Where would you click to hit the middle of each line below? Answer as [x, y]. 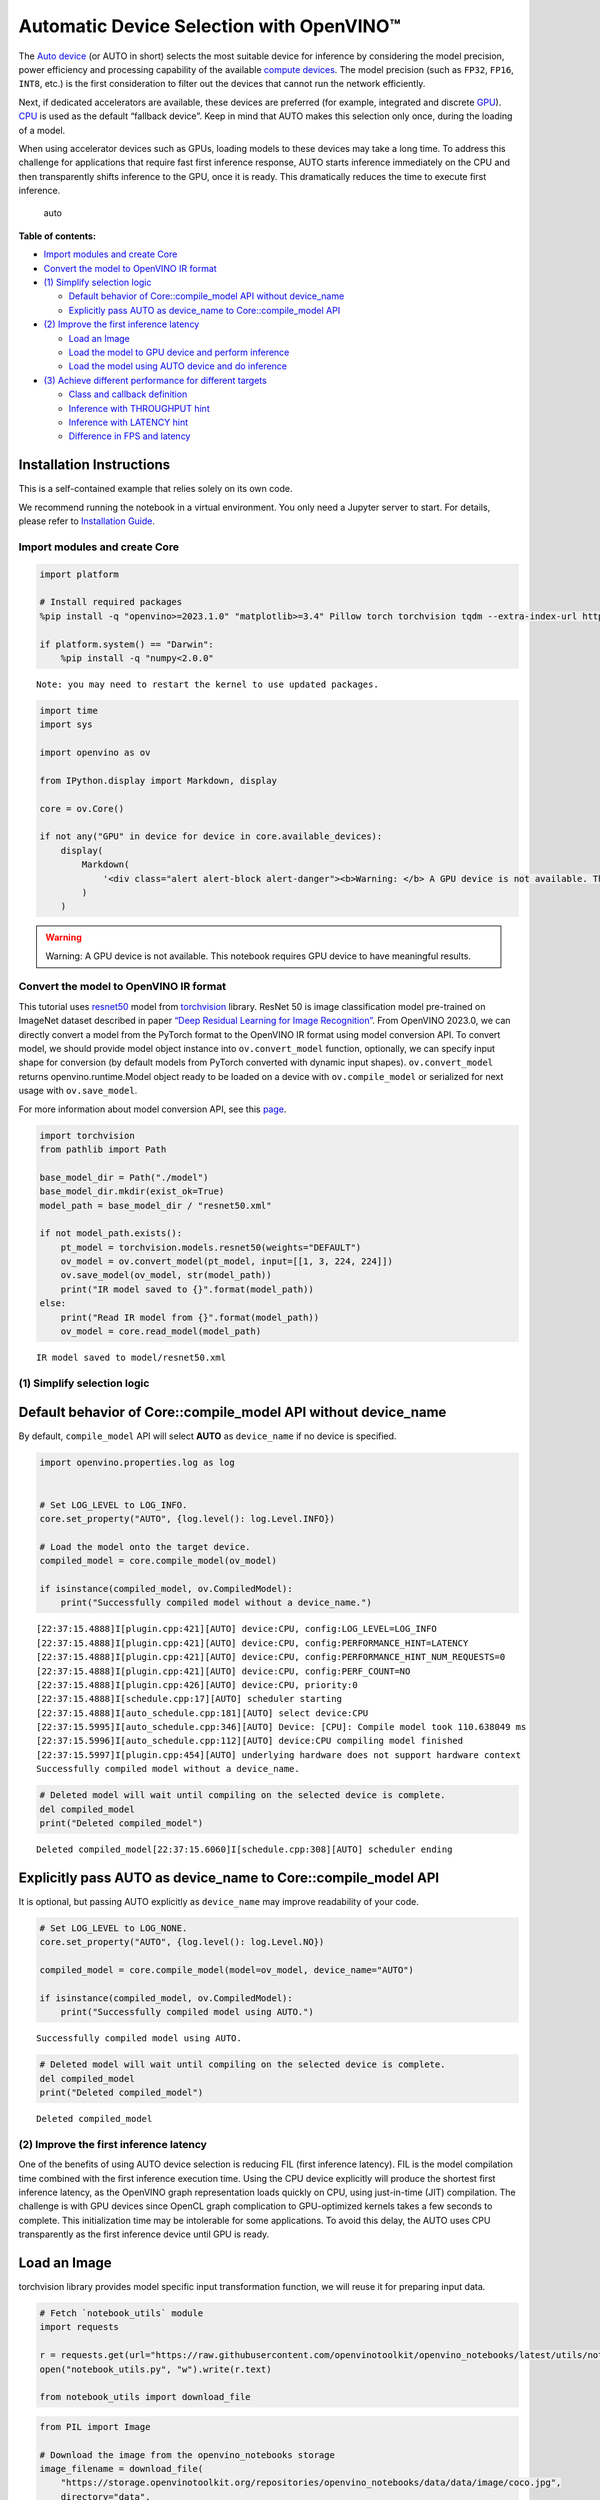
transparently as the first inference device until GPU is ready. [144, 2234]
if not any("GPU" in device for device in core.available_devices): [211, 836]
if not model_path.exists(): [111, 1233]
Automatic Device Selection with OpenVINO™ [209, 26]
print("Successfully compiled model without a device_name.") [216, 1603]
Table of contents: [57, 236]
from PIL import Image [95, 2426]
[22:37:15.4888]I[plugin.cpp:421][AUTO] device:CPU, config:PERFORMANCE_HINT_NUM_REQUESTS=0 [271, 1657]
